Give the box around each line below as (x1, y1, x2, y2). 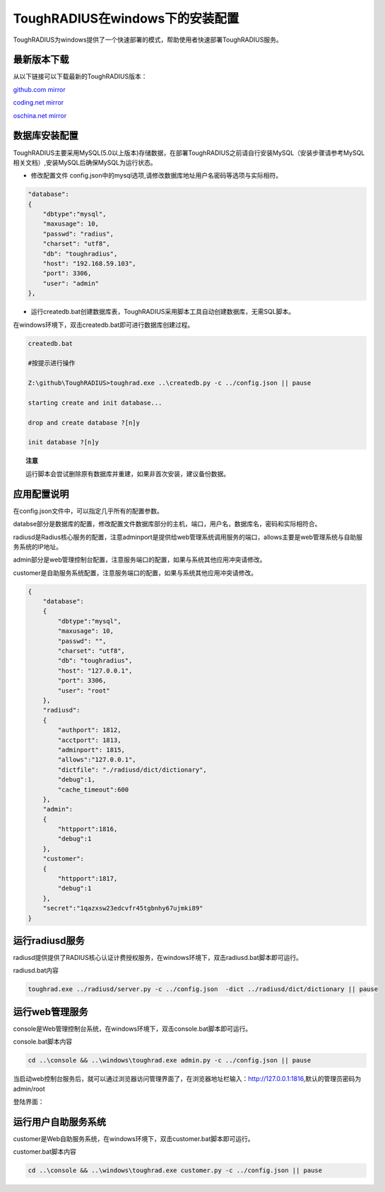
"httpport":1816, (57, 825, 118, 833)
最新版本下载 (13, 54, 69, 66)
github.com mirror (13, 85, 66, 93)
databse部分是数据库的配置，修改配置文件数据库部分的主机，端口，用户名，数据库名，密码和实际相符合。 (13, 520, 321, 528)
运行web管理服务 (13, 1005, 88, 1018)
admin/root (13, 1084, 45, 1093)
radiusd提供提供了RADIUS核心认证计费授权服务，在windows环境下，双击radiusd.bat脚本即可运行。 (13, 954, 303, 962)
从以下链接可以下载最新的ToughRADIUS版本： (13, 72, 148, 81)
